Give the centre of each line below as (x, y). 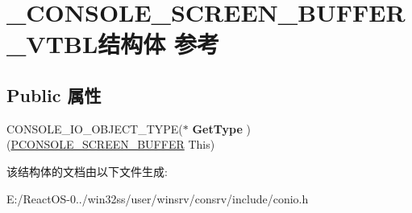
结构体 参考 (159, 44)
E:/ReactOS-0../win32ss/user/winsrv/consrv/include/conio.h (158, 198)
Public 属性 (54, 94)
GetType (217, 128)
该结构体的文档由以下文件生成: (87, 171)
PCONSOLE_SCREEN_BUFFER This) (113, 144)
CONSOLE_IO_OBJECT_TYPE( (95, 128)
